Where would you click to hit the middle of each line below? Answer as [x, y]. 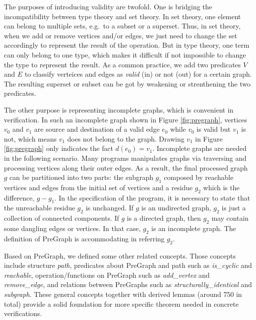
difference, [19, 197]
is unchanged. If [110, 208]
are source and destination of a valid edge [97, 129]
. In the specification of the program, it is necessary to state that [152, 197]
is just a [234, 208]
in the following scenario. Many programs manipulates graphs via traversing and [125, 158]
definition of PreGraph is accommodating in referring [84, 238]
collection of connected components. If [62, 218]
